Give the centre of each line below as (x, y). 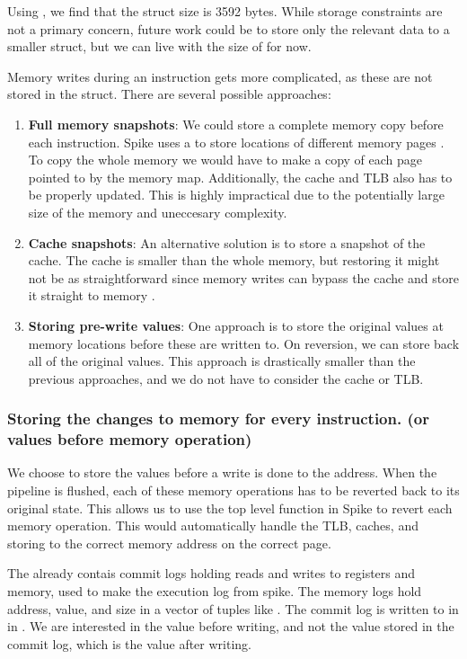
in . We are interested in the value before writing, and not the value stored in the (231, 626)
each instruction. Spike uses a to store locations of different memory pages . (236, 142)
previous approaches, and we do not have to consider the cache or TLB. (226, 378)
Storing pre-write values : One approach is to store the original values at (236, 325)
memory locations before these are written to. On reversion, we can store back (244, 343)
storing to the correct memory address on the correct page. (169, 543)
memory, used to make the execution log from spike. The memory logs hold (215, 590)
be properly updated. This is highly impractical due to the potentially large (236, 195)
